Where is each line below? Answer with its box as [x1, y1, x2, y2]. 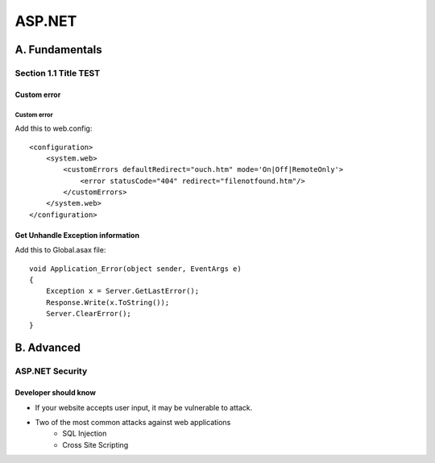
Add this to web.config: [14, 123, 93, 133]
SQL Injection [62, 428, 107, 439]
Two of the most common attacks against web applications [35, 417, 231, 427]
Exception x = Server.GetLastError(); [45, 286, 200, 296]
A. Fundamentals [14, 43, 102, 56]
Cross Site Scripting [62, 440, 129, 449]
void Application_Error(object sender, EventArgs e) [29, 264, 242, 273]
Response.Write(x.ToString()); [45, 298, 170, 307]
